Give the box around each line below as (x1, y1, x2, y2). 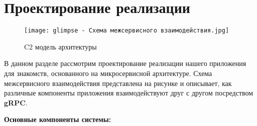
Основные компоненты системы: (4, 114, 111, 124)
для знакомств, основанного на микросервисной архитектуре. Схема (4, 67, 212, 78)
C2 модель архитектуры (24, 41, 97, 51)
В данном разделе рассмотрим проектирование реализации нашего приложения (4, 58, 246, 68)
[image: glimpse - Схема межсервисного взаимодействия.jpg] (24, 27, 229, 34)
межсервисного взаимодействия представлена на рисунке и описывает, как (4, 77, 232, 88)
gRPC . (4, 97, 28, 107)
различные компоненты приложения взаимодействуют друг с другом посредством (4, 87, 253, 98)
